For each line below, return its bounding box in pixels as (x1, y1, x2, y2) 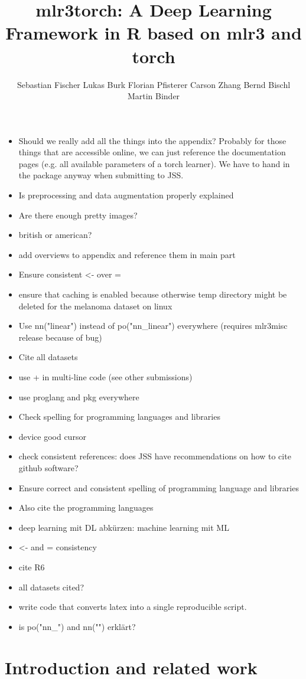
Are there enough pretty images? (18, 208, 138, 221)
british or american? (18, 228, 92, 241)
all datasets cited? (18, 580, 84, 593)
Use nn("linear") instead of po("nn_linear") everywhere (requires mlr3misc (18, 319, 288, 332)
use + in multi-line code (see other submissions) (18, 371, 193, 383)
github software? (18, 461, 79, 474)
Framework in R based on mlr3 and (5, 21, 302, 45)
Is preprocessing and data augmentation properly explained (18, 189, 234, 201)
